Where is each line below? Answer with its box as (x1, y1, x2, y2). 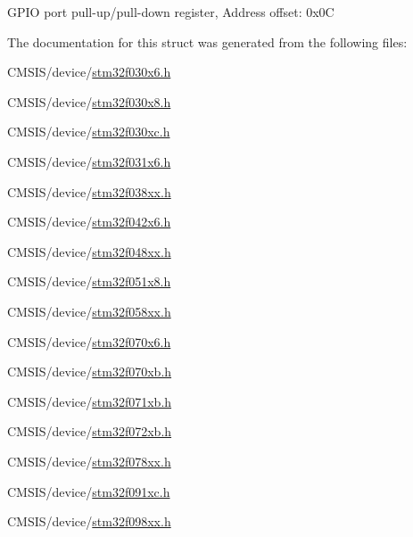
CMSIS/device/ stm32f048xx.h (7, 242, 171, 260)
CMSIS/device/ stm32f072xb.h (7, 422, 172, 441)
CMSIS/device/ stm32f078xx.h (7, 451, 171, 470)
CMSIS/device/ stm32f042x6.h (7, 212, 171, 231)
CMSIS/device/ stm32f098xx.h (7, 512, 171, 531)
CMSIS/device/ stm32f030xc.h (7, 122, 170, 141)
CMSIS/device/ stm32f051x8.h (7, 272, 171, 291)
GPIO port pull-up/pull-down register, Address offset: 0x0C (7, 3, 335, 21)
